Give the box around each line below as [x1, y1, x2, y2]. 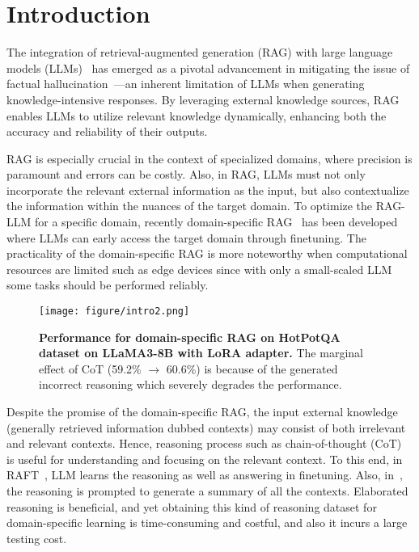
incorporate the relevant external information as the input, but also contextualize [6, 181, 409, 198]
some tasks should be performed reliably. [6, 276, 209, 293]
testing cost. [6, 529, 67, 546]
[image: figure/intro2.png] [39, 305, 190, 318]
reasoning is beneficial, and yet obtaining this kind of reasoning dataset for [6, 498, 377, 515]
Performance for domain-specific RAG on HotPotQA [39, 328, 341, 345]
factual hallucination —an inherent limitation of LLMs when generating [6, 75, 365, 92]
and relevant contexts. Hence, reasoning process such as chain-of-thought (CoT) [6, 435, 402, 452]
